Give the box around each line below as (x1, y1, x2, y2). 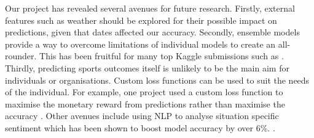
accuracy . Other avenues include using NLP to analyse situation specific (5, 109, 279, 122)
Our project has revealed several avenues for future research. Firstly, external (5, 2, 295, 14)
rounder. (5, 49, 37, 62)
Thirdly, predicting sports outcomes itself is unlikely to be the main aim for (5, 61, 289, 74)
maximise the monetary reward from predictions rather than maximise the (5, 97, 285, 110)
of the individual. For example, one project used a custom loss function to (5, 85, 283, 98)
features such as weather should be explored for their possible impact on (5, 13, 277, 26)
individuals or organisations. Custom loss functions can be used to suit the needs (5, 73, 310, 86)
